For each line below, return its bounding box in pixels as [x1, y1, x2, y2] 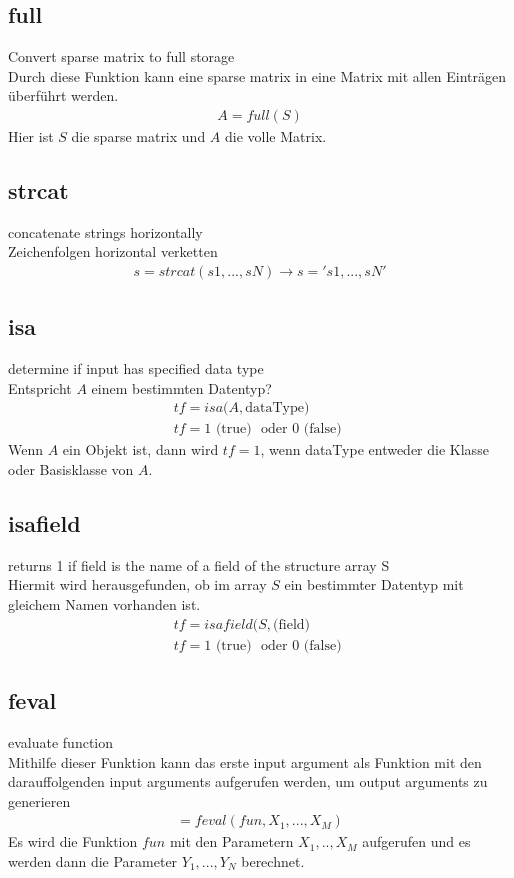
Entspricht [8, 377, 72, 398]
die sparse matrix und [71, 126, 206, 147]
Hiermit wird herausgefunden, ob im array [8, 574, 267, 595]
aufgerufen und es [362, 831, 471, 852]
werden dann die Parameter [8, 850, 178, 871]
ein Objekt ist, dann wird [62, 439, 219, 460]
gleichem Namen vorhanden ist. [8, 594, 201, 615]
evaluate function [8, 731, 114, 752]
